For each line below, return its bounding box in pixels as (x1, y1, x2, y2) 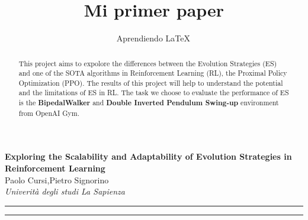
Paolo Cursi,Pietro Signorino (5, 173, 109, 186)
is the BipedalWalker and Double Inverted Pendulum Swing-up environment (18, 98, 279, 108)
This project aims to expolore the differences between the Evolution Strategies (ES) (18, 58, 277, 68)
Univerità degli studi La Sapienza (5, 185, 125, 198)
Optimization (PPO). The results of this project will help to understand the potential (18, 77, 283, 88)
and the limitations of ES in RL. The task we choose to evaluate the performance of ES (18, 88, 289, 98)
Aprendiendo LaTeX (116, 32, 190, 44)
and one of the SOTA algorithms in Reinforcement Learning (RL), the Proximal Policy (18, 68, 287, 78)
